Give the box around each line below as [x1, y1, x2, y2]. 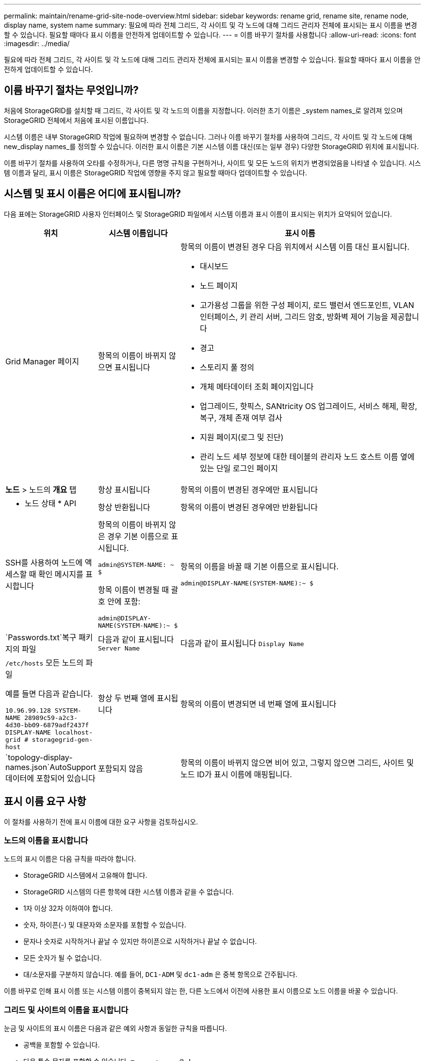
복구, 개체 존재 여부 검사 [199, 412, 282, 423]
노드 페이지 [199, 280, 238, 291]
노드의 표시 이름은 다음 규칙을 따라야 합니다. [4, 855, 136, 863]
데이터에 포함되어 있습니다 [5, 773, 96, 783]
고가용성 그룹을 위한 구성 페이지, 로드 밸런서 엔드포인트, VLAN [199, 300, 414, 310]
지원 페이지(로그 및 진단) [199, 432, 284, 442]
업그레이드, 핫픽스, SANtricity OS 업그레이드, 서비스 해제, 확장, [199, 401, 417, 411]
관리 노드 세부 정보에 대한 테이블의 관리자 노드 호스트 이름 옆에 [199, 451, 415, 462]
